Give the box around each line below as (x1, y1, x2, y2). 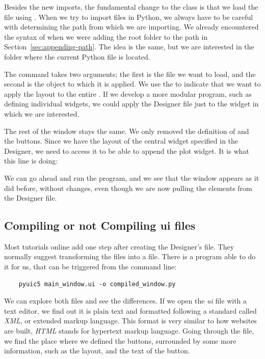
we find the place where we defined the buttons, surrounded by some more (4, 335, 236, 346)
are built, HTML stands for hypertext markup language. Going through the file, (4, 325, 254, 336)
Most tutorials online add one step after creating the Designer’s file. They (4, 241, 234, 252)
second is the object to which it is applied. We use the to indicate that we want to (4, 78, 261, 89)
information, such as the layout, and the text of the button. (4, 345, 190, 356)
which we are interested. (4, 108, 79, 119)
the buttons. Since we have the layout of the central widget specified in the (4, 135, 238, 146)
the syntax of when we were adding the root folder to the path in (4, 31, 208, 42)
